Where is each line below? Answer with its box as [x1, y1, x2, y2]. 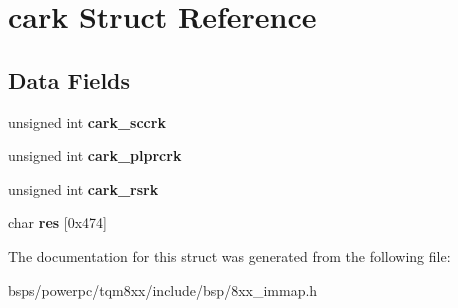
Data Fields [8, 64, 131, 95]
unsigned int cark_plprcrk [8, 145, 182, 166]
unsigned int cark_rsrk [8, 178, 159, 199]
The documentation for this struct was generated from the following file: [8, 245, 451, 266]
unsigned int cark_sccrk [8, 111, 166, 132]
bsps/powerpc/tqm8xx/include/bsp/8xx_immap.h [8, 279, 318, 300]
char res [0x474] [8, 212, 107, 233]
